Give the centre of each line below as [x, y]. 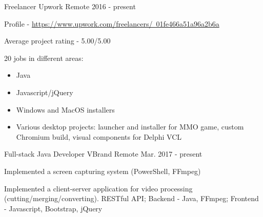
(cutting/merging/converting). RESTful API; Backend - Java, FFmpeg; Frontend [131, 198]
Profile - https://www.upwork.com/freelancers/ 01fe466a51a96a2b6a [112, 23]
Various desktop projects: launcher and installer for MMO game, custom [130, 127]
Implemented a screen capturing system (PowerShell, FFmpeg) [103, 171]
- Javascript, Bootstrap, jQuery [53, 208]
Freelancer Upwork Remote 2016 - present [70, 6]
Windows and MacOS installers [65, 109]
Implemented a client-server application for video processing [98, 188]
